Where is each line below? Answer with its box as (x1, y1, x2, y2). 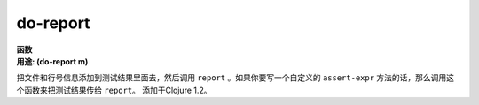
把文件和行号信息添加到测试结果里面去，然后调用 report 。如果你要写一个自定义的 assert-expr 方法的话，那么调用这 (16, 72, 455, 83)
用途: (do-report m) (16, 56, 89, 66)
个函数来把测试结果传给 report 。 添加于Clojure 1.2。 (16, 85, 212, 95)
